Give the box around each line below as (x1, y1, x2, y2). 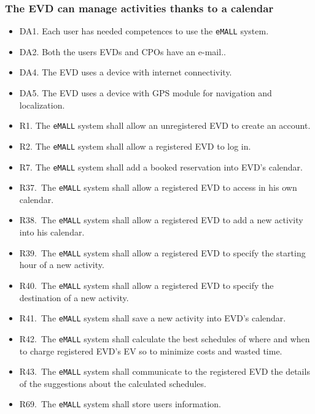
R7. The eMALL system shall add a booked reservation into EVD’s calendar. (19, 160, 303, 173)
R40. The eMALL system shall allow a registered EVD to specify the (19, 278, 274, 291)
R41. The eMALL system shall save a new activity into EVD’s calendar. (19, 312, 286, 324)
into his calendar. (19, 226, 85, 239)
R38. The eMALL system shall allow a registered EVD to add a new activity (19, 213, 303, 226)
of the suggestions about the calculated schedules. (19, 377, 206, 389)
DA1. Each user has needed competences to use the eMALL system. (19, 25, 269, 37)
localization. (19, 98, 65, 111)
